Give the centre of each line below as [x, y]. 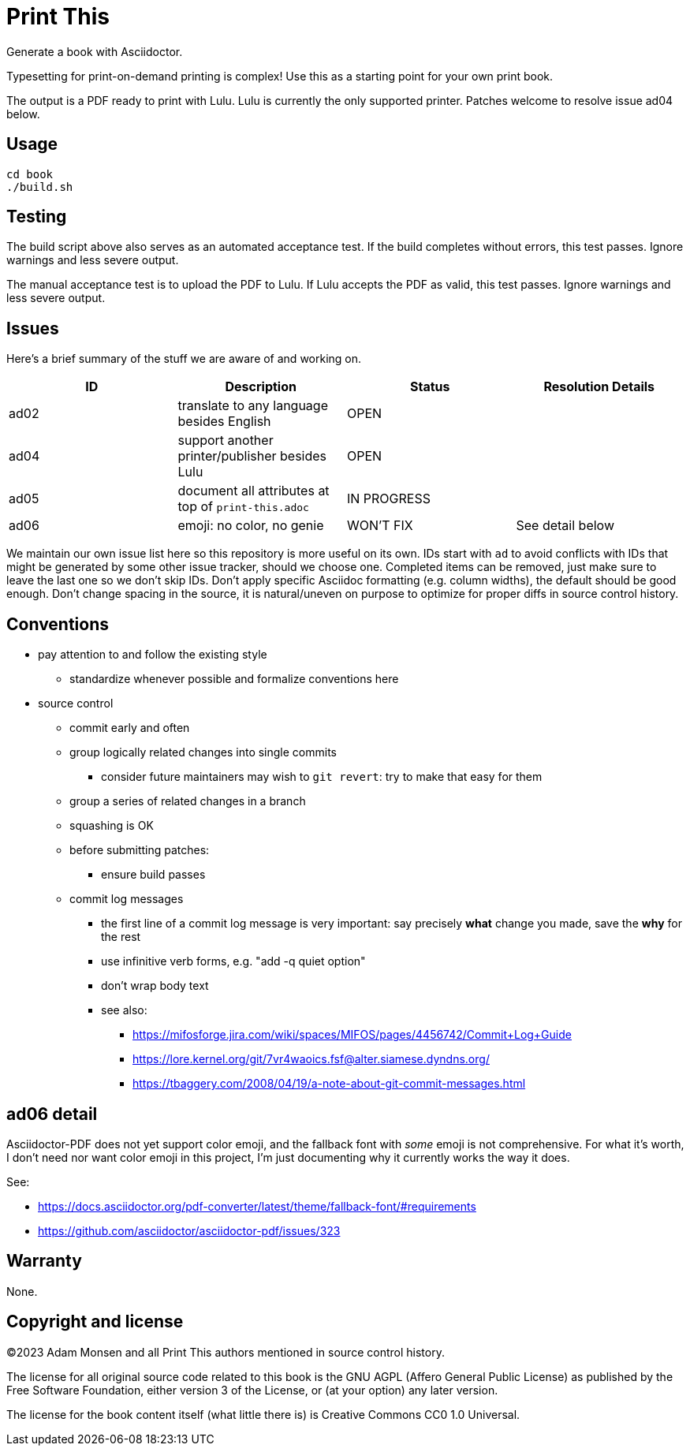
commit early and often [130, 728]
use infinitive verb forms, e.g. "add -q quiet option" [233, 961]
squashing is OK [112, 826]
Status [430, 387]
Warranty [44, 1261]
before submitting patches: [140, 850]
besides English [224, 422]
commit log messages [127, 899]
